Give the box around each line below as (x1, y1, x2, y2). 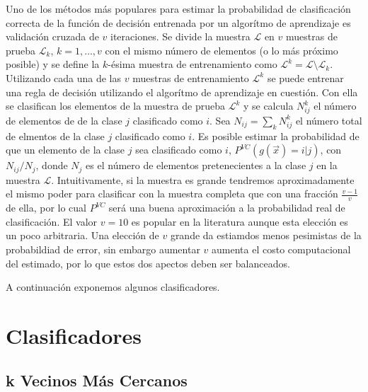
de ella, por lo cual (6, 200, 86, 215)
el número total (295, 113, 362, 127)
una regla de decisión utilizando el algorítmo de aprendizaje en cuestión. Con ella (6, 84, 358, 99)
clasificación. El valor (6, 214, 98, 229)
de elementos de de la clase (6, 113, 122, 127)
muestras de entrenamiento (132, 70, 249, 85)
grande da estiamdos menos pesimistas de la (170, 228, 362, 243)
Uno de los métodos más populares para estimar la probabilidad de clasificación (6, 1, 351, 16)
